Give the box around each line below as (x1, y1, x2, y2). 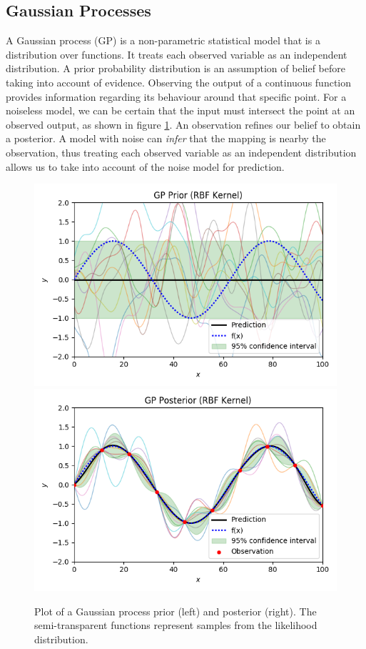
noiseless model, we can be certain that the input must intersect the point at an (6, 103, 355, 118)
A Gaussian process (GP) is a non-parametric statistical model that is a (6, 33, 320, 48)
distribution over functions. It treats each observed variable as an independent (6, 46, 347, 61)
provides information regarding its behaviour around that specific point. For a (6, 89, 347, 104)
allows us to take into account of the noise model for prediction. (6, 159, 285, 174)
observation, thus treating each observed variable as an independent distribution (6, 144, 357, 159)
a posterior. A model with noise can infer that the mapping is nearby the (6, 131, 326, 146)
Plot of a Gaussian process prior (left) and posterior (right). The (34, 603, 317, 618)
